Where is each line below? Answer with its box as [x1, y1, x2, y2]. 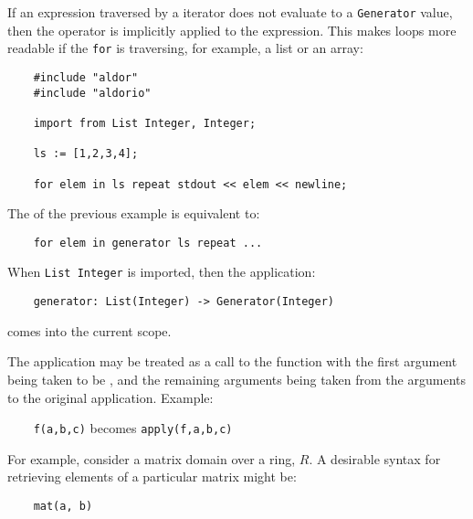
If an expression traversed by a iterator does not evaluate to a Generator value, [7, 3, 453, 21]
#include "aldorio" [33, 86, 152, 100]
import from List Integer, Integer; [33, 116, 257, 130]
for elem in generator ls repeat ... [33, 236, 263, 249]
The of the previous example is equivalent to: [7, 204, 260, 223]
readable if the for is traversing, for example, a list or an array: [7, 38, 363, 58]
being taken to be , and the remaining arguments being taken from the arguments [7, 369, 466, 388]
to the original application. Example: [7, 387, 214, 407]
